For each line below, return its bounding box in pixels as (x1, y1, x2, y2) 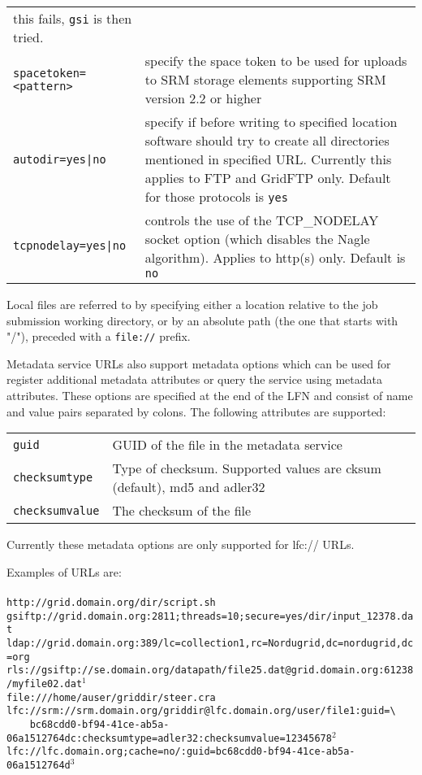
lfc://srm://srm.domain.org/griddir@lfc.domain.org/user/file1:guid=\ (6, 705, 396, 717)
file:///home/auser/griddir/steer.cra (6, 691, 216, 703)
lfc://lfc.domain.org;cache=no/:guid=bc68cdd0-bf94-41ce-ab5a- (6, 746, 355, 758)
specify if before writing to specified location (144, 112, 398, 131)
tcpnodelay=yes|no (13, 238, 127, 252)
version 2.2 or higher (144, 89, 262, 107)
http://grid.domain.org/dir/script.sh (6, 597, 216, 608)
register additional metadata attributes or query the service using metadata (6, 371, 382, 388)
